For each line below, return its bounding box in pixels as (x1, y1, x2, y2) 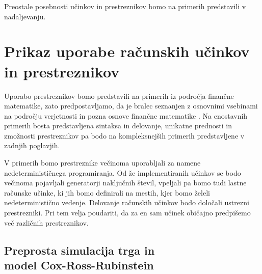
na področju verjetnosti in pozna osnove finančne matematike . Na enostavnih (4, 110, 248, 121)
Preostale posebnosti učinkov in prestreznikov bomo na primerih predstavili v (4, 1, 246, 11)
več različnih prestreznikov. (4, 217, 89, 228)
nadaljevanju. (4, 11, 46, 21)
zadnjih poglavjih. (4, 140, 60, 151)
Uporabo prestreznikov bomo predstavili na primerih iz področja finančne (4, 90, 234, 101)
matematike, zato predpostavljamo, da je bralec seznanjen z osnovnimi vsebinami (4, 100, 258, 111)
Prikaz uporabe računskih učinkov (4, 41, 250, 62)
